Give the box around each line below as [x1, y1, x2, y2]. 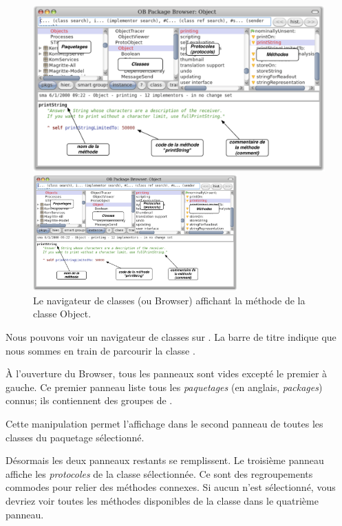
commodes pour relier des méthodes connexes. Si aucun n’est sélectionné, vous [6, 480, 336, 494]
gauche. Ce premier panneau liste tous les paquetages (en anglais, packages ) [6, 379, 323, 394]
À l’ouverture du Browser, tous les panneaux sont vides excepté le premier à [6, 366, 328, 381]
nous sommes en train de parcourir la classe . [6, 343, 195, 357]
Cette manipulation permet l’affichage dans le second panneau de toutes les [6, 417, 323, 430]
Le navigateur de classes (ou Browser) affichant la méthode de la [33, 293, 306, 307]
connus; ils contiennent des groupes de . [6, 393, 173, 408]
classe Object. [33, 306, 92, 321]
